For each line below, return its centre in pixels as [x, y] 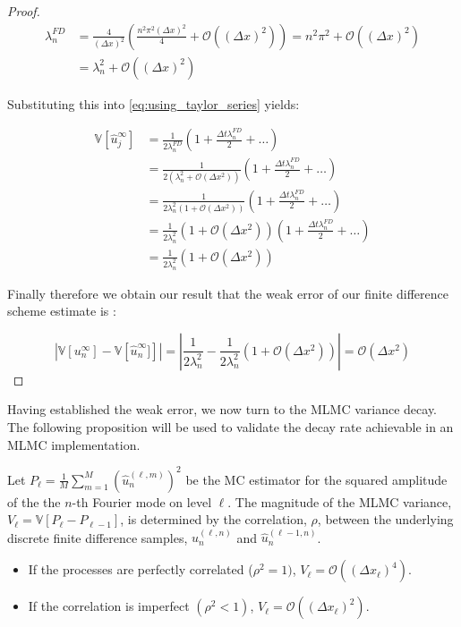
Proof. [24, 11]
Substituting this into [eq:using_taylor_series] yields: [154, 103]
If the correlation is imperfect [109, 606]
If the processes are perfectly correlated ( [141, 569]
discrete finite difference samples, [98, 537]
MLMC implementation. [74, 444]
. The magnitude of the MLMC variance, [340, 501]
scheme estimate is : [62, 311]
